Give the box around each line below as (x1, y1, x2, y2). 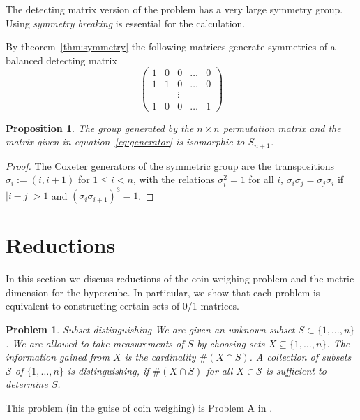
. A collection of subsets (249, 349, 352, 364)
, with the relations (133, 172, 215, 187)
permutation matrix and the (223, 120, 341, 135)
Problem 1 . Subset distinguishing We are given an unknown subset (6, 322, 295, 337)
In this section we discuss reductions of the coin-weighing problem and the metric (6, 271, 354, 286)
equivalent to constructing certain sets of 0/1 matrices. (6, 298, 239, 313)
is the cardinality (124, 349, 196, 364)
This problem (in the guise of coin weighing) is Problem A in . (6, 400, 273, 415)
